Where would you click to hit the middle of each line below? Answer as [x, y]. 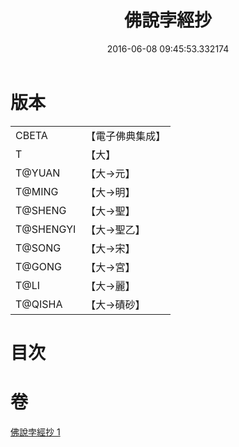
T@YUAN [38, 173]
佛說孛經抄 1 [35, 432]
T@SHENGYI [46, 229]
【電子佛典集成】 [126, 136]
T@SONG [38, 248]
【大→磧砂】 [115, 304]
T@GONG [38, 266]
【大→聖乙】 [115, 229]
